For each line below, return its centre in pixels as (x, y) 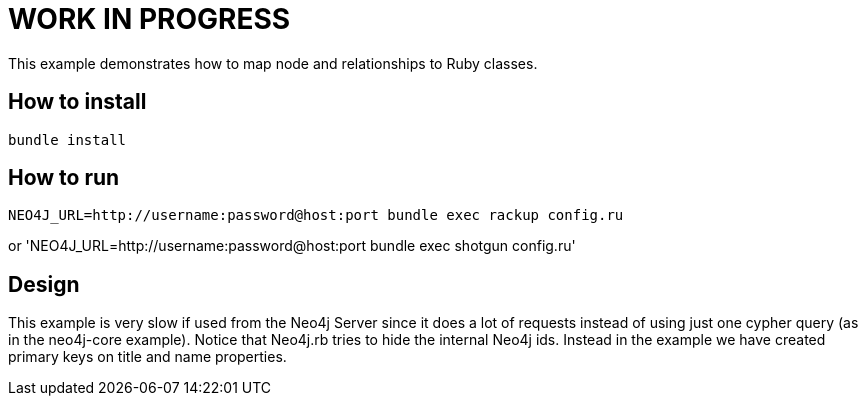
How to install (77, 102)
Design (44, 284)
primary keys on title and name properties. (147, 357)
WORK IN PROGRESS (149, 19)
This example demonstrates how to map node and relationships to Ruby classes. (273, 63)
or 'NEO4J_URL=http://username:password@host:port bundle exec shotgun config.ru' (292, 246)
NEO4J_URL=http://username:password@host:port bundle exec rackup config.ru (316, 215)
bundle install (67, 139)
